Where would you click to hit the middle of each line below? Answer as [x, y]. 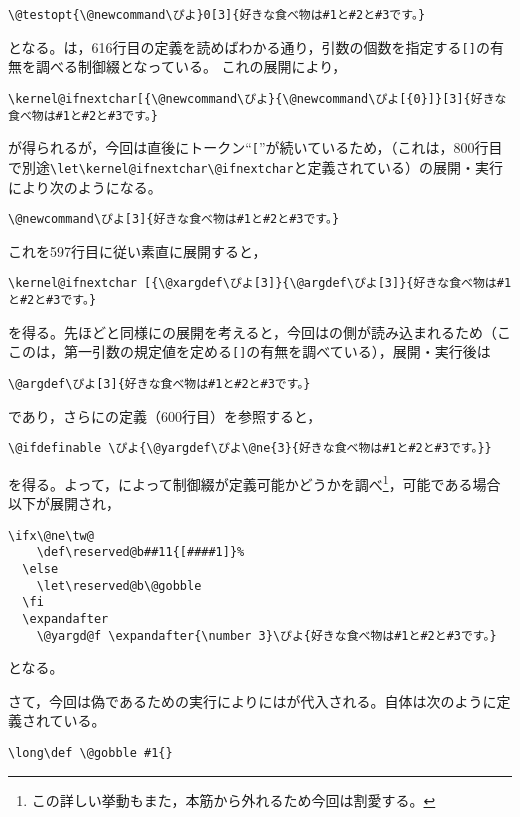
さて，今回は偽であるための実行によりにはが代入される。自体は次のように [252, 700]
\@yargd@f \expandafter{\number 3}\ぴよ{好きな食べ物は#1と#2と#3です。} [266, 635]
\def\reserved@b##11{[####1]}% [140, 552]
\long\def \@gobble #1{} [90, 753]
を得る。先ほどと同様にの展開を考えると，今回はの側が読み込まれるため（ [253, 331]
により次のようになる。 [85, 186]
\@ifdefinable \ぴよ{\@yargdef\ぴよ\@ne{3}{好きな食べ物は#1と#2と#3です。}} [250, 448]
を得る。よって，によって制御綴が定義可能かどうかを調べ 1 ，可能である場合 [254, 482]
